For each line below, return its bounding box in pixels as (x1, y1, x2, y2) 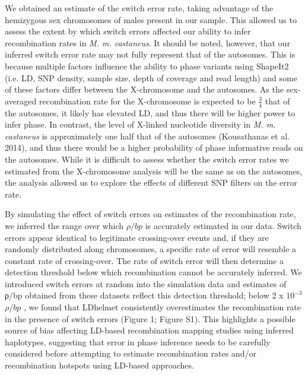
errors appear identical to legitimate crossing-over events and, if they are (5, 231, 269, 243)
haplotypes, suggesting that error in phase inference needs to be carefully (5, 335, 271, 348)
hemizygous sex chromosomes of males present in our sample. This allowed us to (5, 13, 297, 26)
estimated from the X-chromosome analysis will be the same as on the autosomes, (5, 164, 303, 177)
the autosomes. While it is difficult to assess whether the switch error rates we (5, 152, 289, 165)
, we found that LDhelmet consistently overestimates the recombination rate (23, 301, 301, 313)
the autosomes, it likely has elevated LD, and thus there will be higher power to (5, 106, 296, 119)
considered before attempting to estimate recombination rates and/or (5, 347, 256, 360)
